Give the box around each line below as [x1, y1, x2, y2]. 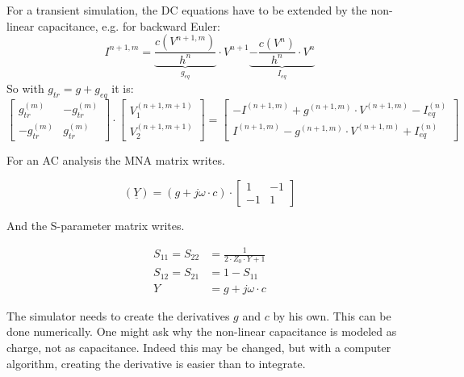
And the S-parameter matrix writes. [6, 216, 185, 233]
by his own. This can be [273, 307, 391, 324]
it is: [111, 79, 134, 96]
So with [6, 79, 44, 96]
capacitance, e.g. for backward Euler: [37, 17, 220, 34]
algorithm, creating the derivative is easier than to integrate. [6, 354, 306, 371]
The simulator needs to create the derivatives [6, 307, 230, 324]
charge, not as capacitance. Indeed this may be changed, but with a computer [6, 338, 391, 355]
